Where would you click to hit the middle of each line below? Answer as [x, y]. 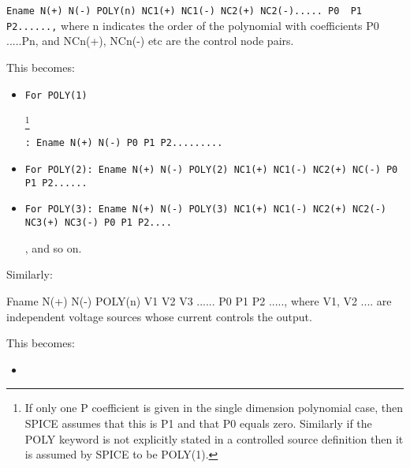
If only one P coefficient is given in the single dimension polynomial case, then [214, 408]
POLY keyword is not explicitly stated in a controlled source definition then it [214, 438]
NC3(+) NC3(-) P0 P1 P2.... [98, 223]
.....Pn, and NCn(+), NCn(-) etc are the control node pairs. [150, 41]
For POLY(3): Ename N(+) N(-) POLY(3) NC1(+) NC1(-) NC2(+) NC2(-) [205, 210]
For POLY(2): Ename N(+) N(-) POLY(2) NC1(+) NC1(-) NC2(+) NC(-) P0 [211, 170]
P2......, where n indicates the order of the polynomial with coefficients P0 [193, 25]
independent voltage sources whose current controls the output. [159, 316]
